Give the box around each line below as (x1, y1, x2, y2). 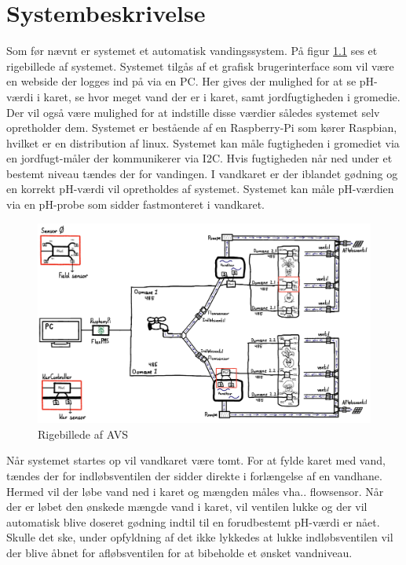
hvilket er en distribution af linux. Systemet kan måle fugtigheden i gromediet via (6, 134, 400, 151)
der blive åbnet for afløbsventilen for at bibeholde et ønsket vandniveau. (6, 545, 353, 561)
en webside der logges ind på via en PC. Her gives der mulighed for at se (6, 73, 357, 89)
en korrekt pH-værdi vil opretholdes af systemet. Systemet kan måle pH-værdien (6, 180, 394, 197)
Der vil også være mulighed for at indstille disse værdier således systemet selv (6, 104, 380, 120)
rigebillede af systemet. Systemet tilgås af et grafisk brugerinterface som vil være (6, 57, 394, 74)
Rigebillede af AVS (38, 425, 128, 442)
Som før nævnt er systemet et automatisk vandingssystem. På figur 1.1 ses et (6, 42, 378, 59)
